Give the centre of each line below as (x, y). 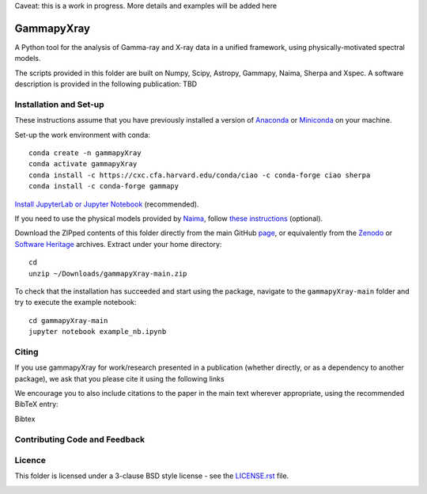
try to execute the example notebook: (76, 302)
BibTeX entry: (36, 405)
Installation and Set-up (59, 104)
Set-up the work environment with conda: (82, 135)
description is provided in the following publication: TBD (106, 84)
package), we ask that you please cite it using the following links (119, 378)
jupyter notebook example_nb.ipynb (98, 332)
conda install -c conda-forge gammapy (104, 186)
